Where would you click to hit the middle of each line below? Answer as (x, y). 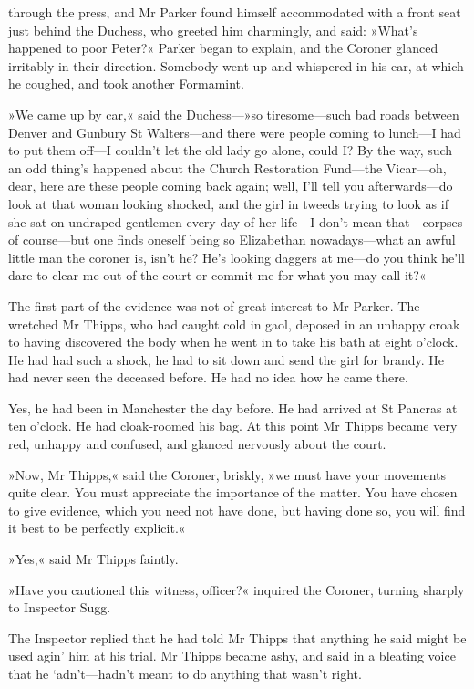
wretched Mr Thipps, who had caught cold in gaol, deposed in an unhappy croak (234, 324)
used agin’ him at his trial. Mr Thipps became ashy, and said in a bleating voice (232, 656)
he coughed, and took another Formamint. (126, 84)
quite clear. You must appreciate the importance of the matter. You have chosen (233, 492)
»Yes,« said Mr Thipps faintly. (93, 559)
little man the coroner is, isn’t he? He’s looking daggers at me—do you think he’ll (237, 257)
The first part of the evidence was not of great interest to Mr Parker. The (214, 305)
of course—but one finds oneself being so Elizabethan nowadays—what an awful (232, 240)
